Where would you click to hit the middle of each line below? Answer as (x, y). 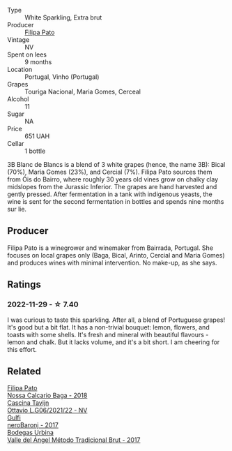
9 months (38, 62)
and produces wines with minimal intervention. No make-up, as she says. (112, 263)
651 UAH (37, 136)
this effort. (22, 349)
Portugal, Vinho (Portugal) (62, 77)
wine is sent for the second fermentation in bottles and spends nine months (116, 201)
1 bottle (35, 151)
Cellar (16, 143)
